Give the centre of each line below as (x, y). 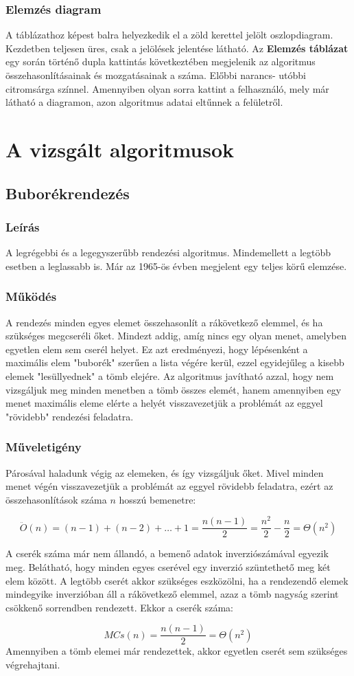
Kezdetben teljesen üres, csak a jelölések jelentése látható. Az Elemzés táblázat (177, 48)
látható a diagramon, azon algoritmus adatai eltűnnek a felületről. (144, 102)
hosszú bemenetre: (157, 499)
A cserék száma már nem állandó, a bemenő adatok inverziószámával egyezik (167, 553)
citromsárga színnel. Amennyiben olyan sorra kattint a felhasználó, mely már (167, 88)
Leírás (23, 226)
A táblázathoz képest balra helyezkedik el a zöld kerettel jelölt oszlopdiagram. (169, 35)
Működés (31, 296)
